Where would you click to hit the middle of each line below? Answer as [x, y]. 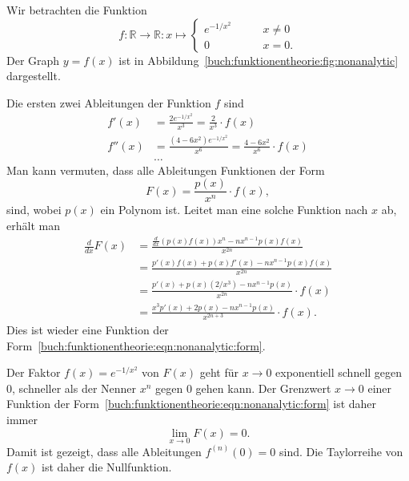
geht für [219, 372]
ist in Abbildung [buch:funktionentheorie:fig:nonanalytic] [259, 60]
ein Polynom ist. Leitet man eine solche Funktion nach [234, 210]
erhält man [33, 226]
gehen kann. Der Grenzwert [263, 388]
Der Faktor [34, 372]
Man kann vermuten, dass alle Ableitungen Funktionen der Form [166, 170]
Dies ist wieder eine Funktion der [88, 330]
